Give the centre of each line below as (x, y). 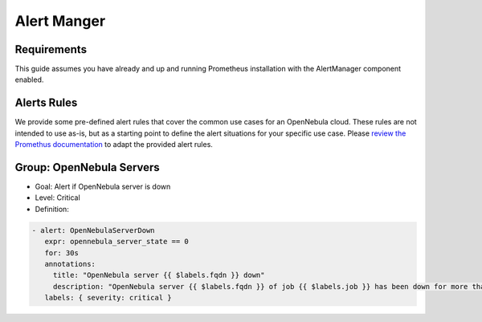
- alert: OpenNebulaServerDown (94, 230)
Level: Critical (57, 198)
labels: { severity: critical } (108, 298)
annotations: (70, 264)
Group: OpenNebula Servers (87, 167)
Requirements (51, 49)
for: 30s (62, 253)
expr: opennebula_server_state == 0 (116, 242)
